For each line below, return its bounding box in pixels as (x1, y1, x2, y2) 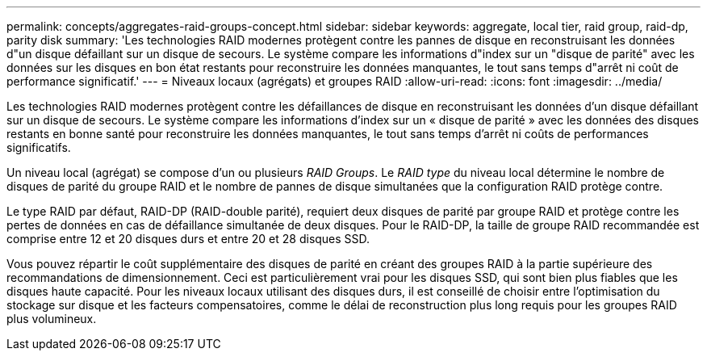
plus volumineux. (6, 312, 97, 325)
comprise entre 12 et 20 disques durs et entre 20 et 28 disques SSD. (6, 232, 370, 246)
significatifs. (6, 141, 71, 154)
